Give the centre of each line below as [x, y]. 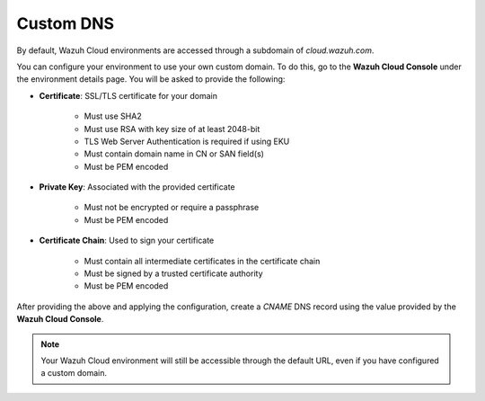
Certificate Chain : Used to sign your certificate [127, 241]
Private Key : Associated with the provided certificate [137, 187]
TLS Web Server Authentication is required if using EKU [187, 141]
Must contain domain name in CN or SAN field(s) [174, 154]
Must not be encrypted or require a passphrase [172, 208]
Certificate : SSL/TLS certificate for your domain [128, 95]
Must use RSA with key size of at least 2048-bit [172, 129]
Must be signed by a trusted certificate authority [173, 273]
